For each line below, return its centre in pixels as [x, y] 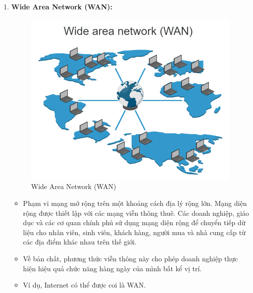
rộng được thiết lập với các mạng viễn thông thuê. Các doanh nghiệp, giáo [136, 213]
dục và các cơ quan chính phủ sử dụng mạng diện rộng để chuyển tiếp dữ [134, 222]
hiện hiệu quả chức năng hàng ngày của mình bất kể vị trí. [112, 268]
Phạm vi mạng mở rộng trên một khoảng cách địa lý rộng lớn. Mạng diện [135, 203]
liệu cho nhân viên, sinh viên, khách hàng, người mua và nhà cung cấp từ [134, 232]
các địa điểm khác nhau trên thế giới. [80, 242]
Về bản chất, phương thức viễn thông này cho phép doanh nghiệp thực [130, 258]
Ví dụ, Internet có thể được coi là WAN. [84, 285]
